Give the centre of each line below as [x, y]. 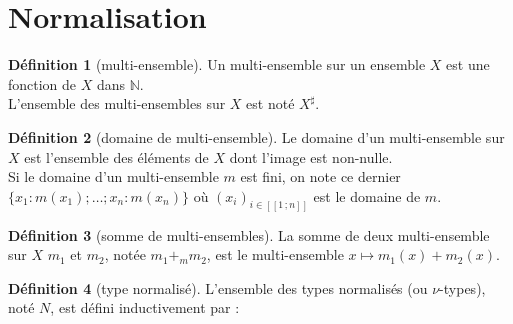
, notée [125, 254]
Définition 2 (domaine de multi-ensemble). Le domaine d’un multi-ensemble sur [256, 136]
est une [468, 64]
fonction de [42, 83]
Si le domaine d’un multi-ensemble [113, 176]
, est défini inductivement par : [145, 307]
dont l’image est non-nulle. [311, 156]
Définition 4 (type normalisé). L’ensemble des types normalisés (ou [218, 287]
